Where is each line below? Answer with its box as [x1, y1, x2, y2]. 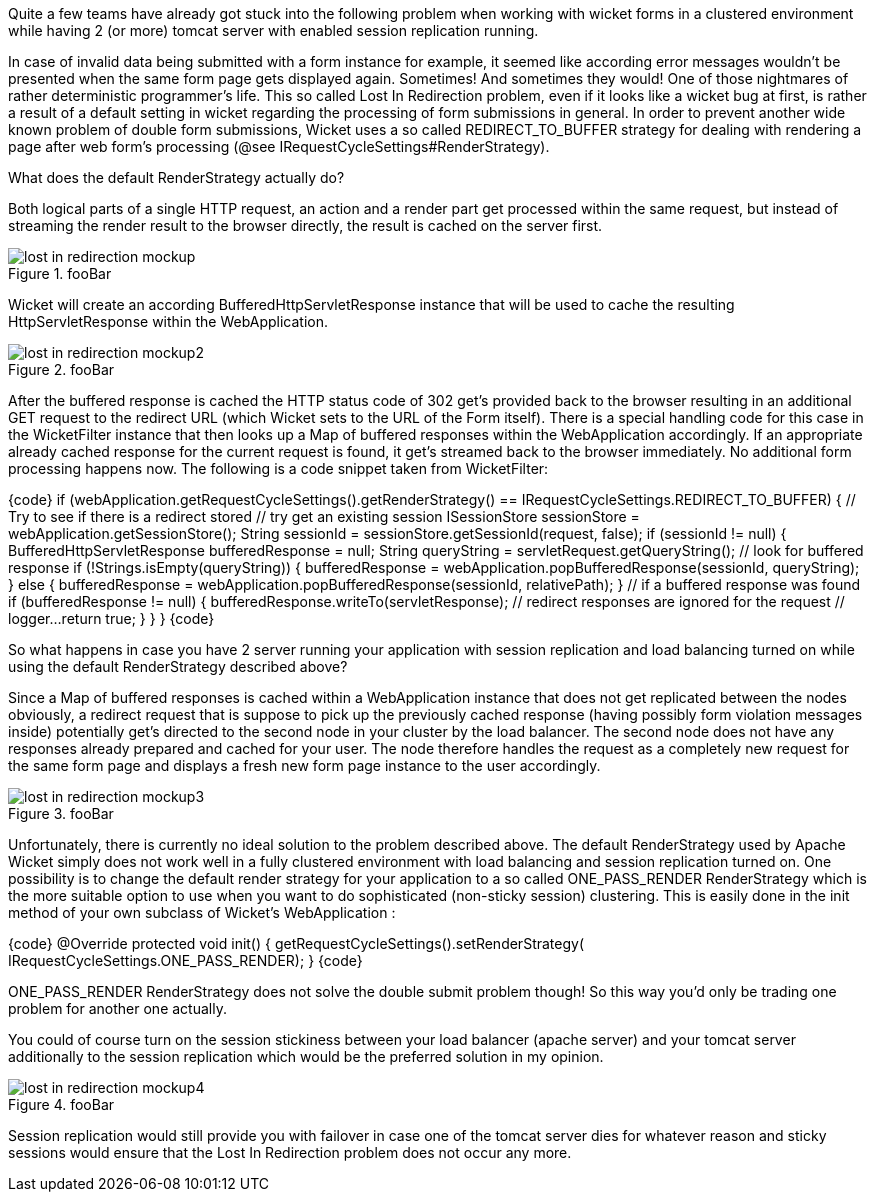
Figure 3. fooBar [8, 805, 114, 822]
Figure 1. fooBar [8, 265, 112, 282]
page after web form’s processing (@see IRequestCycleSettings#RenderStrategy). [8, 138, 550, 155]
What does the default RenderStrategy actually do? [8, 169, 345, 186]
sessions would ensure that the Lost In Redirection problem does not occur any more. [8, 1144, 572, 1161]
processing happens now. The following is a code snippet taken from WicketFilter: [8, 460, 549, 477]
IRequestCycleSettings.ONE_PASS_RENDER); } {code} [8, 952, 363, 969]
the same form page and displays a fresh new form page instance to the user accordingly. [8, 757, 601, 774]
